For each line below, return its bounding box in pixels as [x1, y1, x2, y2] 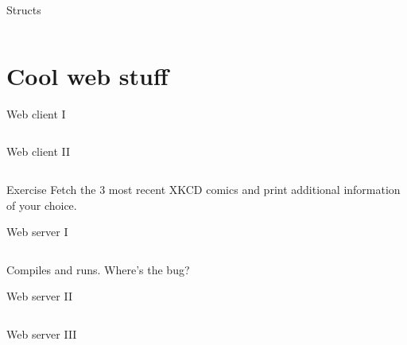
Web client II [6, 143, 71, 160]
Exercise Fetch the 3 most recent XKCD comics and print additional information [6, 180, 401, 197]
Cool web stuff [6, 59, 169, 91]
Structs [6, 2, 41, 17]
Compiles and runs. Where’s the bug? [6, 261, 190, 277]
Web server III [6, 325, 77, 342]
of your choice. [6, 196, 77, 213]
